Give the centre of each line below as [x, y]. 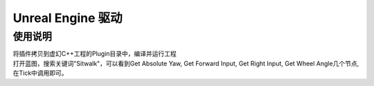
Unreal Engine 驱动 [68, 18]
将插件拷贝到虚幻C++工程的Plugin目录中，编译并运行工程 [95, 54]
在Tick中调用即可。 [41, 73]
